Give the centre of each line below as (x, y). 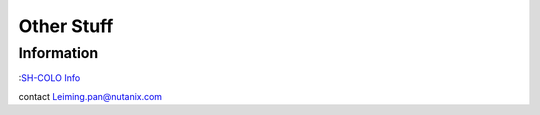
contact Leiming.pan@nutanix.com (90, 96)
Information (58, 53)
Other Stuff (66, 26)
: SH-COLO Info (49, 78)
